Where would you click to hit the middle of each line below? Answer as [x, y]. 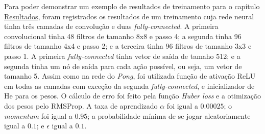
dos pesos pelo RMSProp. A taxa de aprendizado [81, 105]
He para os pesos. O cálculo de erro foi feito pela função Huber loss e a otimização [132, 96]
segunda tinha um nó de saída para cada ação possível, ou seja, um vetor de [123, 66]
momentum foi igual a [38, 115]
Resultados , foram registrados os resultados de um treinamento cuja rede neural [129, 16]
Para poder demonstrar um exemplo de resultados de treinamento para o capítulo [132, 6]
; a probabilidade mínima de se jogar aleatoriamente [169, 115]
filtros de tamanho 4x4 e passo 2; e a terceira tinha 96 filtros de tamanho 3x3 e [128, 46]
